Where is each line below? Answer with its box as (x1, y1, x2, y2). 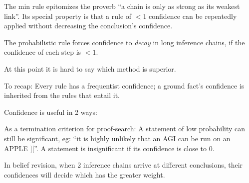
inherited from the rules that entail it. (4, 90, 120, 100)
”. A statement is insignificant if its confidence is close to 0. (34, 143, 215, 153)
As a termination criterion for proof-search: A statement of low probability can (4, 123, 246, 134)
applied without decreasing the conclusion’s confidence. (4, 20, 173, 31)
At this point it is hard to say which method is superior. (4, 63, 176, 74)
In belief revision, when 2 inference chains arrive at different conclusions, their (4, 160, 243, 170)
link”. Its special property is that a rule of (4, 10, 132, 21)
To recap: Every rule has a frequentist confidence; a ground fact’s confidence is (4, 80, 245, 91)
